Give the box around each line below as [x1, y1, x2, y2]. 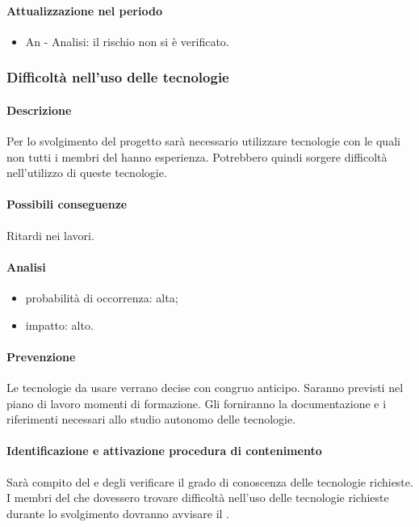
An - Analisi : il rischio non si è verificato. [25, 32, 229, 49]
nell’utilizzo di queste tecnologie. [6, 164, 167, 181]
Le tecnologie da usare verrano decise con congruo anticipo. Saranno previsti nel [6, 378, 404, 395]
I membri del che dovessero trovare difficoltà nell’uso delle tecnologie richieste [6, 489, 389, 506]
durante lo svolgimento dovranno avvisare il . [6, 504, 230, 521]
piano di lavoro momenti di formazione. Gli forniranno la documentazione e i [6, 394, 387, 411]
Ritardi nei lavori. [6, 226, 94, 243]
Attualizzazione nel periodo [6, 2, 162, 19]
